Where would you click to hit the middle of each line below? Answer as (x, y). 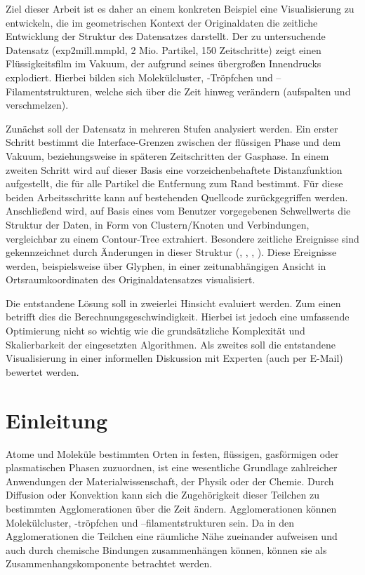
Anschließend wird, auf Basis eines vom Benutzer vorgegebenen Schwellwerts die (178, 211)
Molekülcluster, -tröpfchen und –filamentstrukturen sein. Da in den (150, 522)
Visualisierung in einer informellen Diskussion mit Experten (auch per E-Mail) (174, 358)
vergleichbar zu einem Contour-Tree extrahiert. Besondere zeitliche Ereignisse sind (182, 238)
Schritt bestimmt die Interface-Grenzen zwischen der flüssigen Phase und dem (173, 142)
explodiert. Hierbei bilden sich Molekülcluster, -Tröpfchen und (139, 77)
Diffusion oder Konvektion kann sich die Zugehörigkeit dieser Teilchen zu (162, 495)
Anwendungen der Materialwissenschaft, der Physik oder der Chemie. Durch (170, 481)
